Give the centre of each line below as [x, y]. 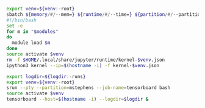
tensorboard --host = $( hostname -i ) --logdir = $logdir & [77, 99]
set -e [15, 26]
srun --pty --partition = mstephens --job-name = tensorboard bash [88, 88]
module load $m [31, 43]
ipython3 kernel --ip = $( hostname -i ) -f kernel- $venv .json [83, 65]
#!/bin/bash [21, 20]
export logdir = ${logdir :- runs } [46, 76]
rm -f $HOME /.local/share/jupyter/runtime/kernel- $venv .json [86, 60]
